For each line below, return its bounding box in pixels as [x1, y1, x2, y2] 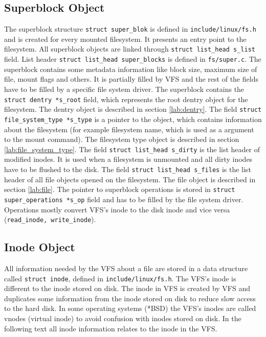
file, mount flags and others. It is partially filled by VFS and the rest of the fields [4, 74, 258, 84]
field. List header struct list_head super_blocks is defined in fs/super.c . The [4, 54, 261, 64]
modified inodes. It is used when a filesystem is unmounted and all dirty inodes [4, 154, 253, 164]
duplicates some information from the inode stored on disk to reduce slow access [4, 293, 256, 303]
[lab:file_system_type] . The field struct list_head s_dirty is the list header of [4, 143, 260, 154]
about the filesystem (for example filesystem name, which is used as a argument [4, 124, 254, 134]
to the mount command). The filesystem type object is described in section [4, 134, 239, 145]
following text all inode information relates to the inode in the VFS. [4, 323, 217, 333]
